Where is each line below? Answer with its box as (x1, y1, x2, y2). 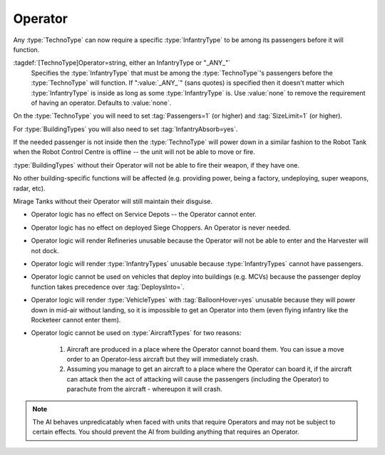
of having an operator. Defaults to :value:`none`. (31, 98, 172, 107)
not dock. (31, 246, 59, 255)
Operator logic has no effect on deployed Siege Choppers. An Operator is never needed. (31, 223, 292, 232)
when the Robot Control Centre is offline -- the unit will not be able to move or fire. (13, 148, 256, 156)
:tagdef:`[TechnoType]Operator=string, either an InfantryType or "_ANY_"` (13, 58, 231, 67)
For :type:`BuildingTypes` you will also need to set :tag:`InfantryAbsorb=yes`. (13, 125, 238, 133)
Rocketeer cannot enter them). (31, 315, 121, 324)
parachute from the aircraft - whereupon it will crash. (66, 385, 222, 394)
